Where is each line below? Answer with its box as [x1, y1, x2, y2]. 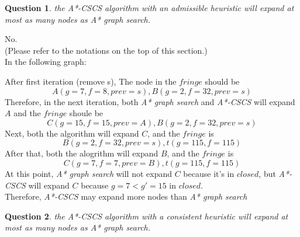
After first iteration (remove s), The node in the [5, 75, 177, 87]
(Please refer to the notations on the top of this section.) [5, 44, 208, 56]
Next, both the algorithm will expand [5, 127, 139, 139]
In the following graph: [5, 55, 87, 68]
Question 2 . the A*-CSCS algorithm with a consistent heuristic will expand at [5, 210, 288, 222]
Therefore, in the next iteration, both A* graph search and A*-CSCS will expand [5, 95, 295, 107]
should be [205, 75, 240, 87]
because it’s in [183, 167, 235, 179]
